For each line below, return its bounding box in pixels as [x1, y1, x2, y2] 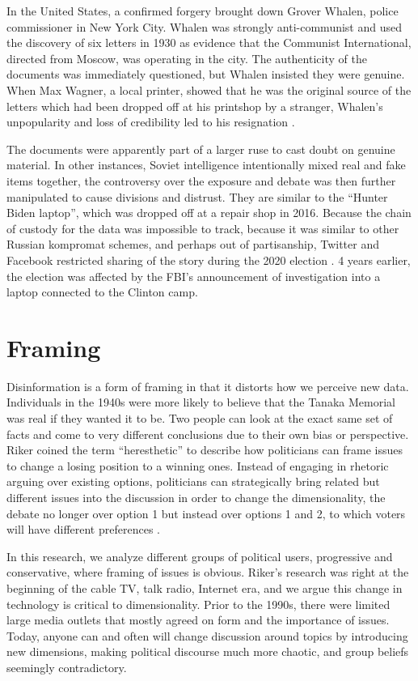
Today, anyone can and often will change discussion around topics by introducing [6, 627, 408, 644]
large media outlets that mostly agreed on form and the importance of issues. [6, 611, 390, 628]
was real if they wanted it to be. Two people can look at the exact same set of [6, 410, 393, 426]
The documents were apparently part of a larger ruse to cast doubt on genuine [6, 140, 395, 157]
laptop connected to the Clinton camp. [6, 283, 198, 300]
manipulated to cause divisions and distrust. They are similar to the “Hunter [6, 188, 388, 205]
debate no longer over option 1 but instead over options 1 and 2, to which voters [6, 504, 406, 521]
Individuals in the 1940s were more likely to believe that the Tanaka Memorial [6, 394, 395, 411]
